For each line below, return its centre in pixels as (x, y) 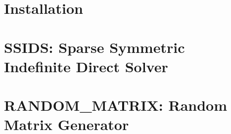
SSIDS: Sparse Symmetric (94, 47)
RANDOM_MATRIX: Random (115, 105)
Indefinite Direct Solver (86, 66)
